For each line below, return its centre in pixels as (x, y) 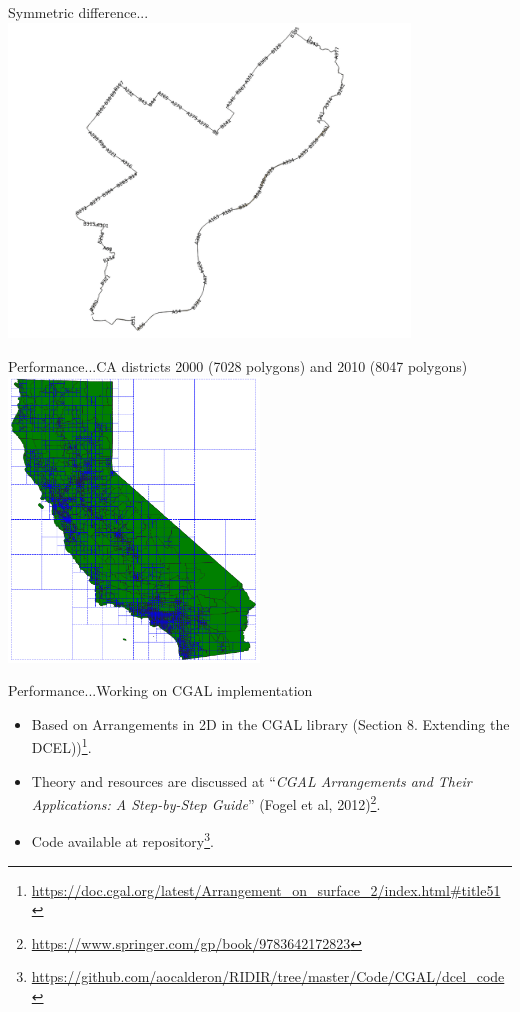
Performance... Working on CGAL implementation (160, 690)
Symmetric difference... (78, 12)
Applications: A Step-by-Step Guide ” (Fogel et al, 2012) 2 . (206, 802)
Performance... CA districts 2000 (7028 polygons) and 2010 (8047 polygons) (238, 365)
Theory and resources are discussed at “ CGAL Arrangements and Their (251, 780)
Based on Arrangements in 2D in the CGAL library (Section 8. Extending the (270, 723)
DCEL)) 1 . (61, 745)
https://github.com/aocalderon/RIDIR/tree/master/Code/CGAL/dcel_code (268, 976)
